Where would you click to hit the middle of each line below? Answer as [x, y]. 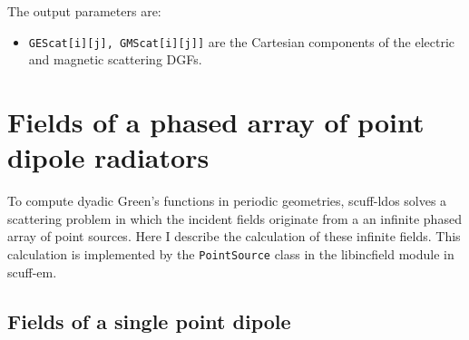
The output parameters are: [84, 11]
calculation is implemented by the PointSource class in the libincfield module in [231, 253]
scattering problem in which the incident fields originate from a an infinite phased [234, 218]
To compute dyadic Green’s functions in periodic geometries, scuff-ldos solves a [227, 201]
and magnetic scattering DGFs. [115, 59]
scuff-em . [32, 272]
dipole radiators [108, 157]
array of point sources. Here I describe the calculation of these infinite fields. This [234, 236]
